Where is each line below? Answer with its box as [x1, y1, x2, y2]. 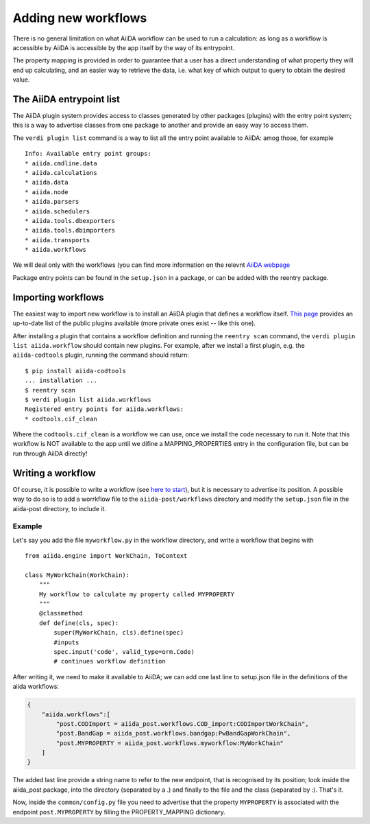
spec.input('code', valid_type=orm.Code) [53, 648, 195, 655]
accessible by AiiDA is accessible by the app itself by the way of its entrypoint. [12, 43, 235, 51]
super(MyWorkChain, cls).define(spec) [53, 628, 184, 637]
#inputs [53, 638, 79, 646]
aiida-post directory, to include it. [12, 504, 106, 513]
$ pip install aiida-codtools [25, 367, 127, 375]
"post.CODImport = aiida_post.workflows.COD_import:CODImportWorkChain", [56, 720, 310, 727]
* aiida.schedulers [25, 207, 90, 215]
